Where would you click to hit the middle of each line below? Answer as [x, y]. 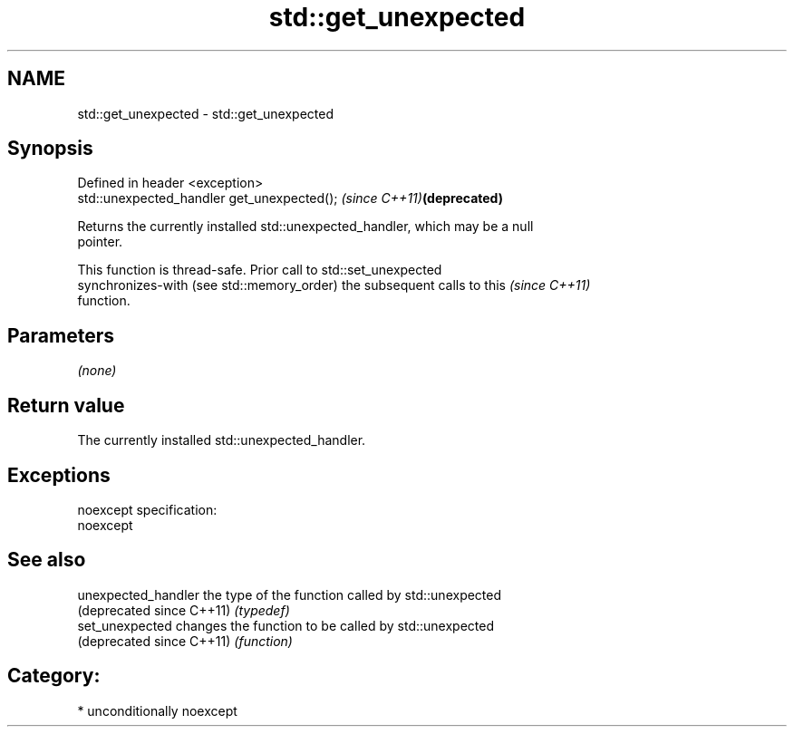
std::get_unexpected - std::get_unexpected [205, 113]
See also [47, 560]
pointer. [100, 242]
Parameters [61, 335]
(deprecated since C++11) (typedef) [184, 610]
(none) [97, 371]
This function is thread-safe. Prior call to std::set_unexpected [260, 270]
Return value [66, 405]
